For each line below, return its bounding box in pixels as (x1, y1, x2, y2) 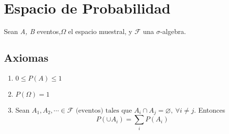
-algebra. (160, 26, 186, 36)
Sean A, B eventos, (4, 26, 61, 36)
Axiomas (4, 50, 49, 65)
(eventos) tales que (76, 107, 132, 114)
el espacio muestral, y (68, 26, 133, 36)
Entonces (198, 104, 226, 115)
